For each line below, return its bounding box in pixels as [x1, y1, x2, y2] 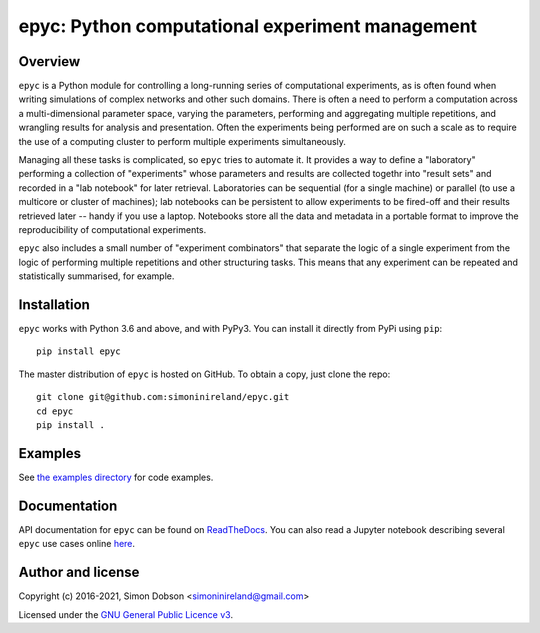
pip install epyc [36, 346, 121, 357]
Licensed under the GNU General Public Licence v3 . [18, 608, 234, 620]
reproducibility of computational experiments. [18, 223, 207, 235]
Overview [18, 53, 81, 70]
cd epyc [36, 405, 74, 417]
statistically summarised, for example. [18, 270, 175, 282]
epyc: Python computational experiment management [18, 15, 478, 37]
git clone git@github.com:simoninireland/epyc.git [36, 391, 290, 403]
